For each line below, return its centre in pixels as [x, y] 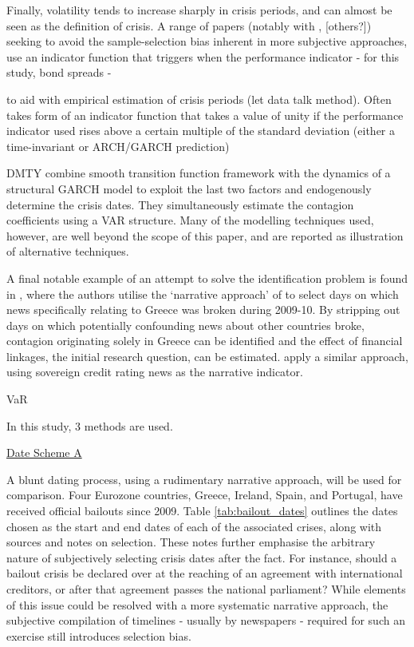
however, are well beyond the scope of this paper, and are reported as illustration [205, 235]
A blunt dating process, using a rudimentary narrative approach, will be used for [204, 479]
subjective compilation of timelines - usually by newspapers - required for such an [206, 620]
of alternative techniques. [68, 251]
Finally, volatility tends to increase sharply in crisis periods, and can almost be [199, 10]
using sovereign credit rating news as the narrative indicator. [155, 372]
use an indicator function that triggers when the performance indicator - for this [203, 56]
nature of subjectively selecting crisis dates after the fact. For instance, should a [202, 557]
